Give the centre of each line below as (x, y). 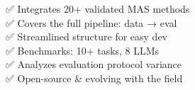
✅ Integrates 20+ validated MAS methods (98, 9)
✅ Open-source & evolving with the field (94, 78)
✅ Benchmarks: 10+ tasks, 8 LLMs (83, 50)
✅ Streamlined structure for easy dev (87, 36)
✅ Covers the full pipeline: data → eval (91, 22)
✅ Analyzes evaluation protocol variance (94, 64)
